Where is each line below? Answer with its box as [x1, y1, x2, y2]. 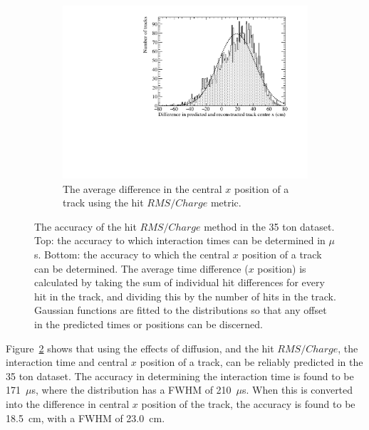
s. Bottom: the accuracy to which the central [34, 247, 230, 262]
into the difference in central [6, 397, 130, 411]
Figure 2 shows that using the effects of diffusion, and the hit [6, 340, 274, 355]
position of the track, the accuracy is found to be [141, 397, 355, 411]
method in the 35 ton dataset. [204, 219, 335, 234]
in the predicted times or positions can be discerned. [34, 317, 263, 332]
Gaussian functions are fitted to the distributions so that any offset [34, 303, 327, 318]
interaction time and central [6, 355, 128, 369]
